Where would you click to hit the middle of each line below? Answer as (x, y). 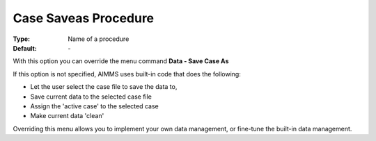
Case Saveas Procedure (84, 18)
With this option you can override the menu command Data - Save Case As (121, 61)
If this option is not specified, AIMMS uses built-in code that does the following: (127, 74)
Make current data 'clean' (67, 116)
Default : (25, 48)
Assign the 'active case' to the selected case (95, 106)
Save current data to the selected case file (91, 97)
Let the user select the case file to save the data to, (104, 87)
